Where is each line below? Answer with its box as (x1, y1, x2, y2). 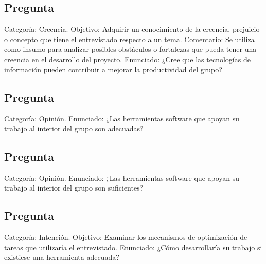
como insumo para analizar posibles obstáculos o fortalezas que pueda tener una (4, 44, 257, 54)
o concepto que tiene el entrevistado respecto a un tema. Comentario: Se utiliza (4, 33, 255, 44)
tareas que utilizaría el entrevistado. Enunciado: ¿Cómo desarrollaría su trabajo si (4, 241, 262, 252)
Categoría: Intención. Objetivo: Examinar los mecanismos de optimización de (4, 232, 247, 242)
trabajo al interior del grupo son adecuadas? (4, 123, 144, 134)
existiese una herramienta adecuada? (4, 252, 119, 262)
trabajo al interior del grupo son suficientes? (4, 182, 144, 193)
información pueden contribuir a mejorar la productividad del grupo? (4, 64, 222, 74)
